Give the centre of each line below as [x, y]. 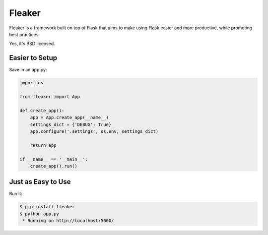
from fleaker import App [50, 97]
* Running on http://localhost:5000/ [68, 221]
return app [43, 145]
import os [32, 83]
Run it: [16, 194]
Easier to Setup [33, 58]
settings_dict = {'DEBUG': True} [71, 124]
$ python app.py [39, 214]
